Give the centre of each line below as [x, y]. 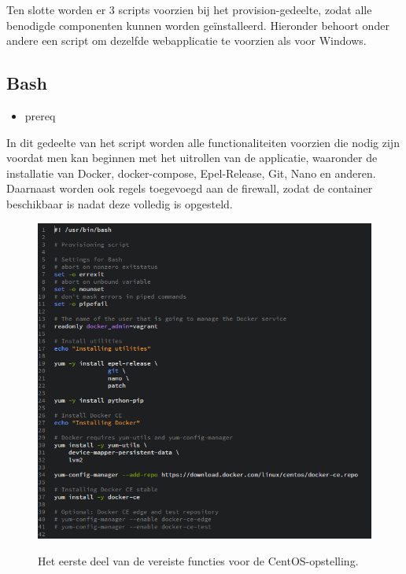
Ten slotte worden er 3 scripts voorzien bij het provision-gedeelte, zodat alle [189, 9]
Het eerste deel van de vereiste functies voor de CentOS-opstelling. [198, 561]
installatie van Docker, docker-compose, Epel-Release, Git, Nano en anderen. [191, 173]
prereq [40, 115]
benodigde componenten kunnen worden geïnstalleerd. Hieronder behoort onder [198, 25]
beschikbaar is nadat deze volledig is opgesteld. [120, 203]
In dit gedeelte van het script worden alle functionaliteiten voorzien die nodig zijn [203, 142]
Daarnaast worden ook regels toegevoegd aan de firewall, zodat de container [190, 188]
